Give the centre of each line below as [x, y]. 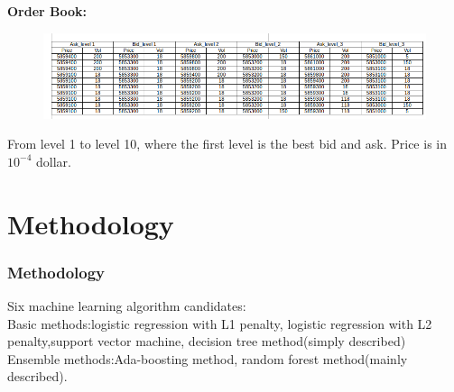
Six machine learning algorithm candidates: [127, 306]
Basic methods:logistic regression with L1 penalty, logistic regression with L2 [220, 323]
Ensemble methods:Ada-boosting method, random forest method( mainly [208, 358]
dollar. [53, 161]
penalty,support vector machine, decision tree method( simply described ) [207, 341]
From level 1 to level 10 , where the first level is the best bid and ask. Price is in [227, 144]
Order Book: [47, 11]
